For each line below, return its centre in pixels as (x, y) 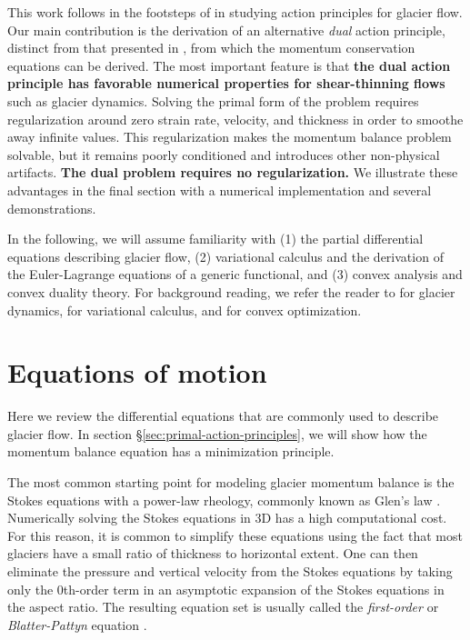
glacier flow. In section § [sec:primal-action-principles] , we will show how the (217, 433)
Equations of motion (137, 372)
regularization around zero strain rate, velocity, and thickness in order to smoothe (235, 119)
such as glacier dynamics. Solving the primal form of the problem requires (213, 100)
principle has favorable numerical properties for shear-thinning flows (226, 83)
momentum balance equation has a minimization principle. (171, 451)
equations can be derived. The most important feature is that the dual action (229, 65)
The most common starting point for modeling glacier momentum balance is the (231, 482)
